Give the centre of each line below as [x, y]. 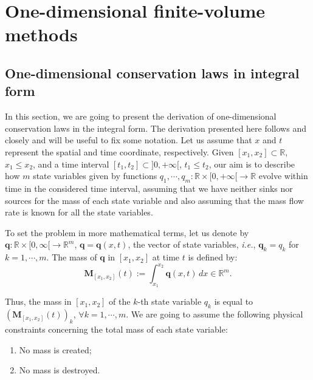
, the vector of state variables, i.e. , [192, 244]
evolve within [283, 176]
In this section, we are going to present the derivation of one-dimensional [141, 116]
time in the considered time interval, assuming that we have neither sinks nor [149, 188]
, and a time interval [71, 164]
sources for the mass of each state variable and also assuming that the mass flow [154, 200]
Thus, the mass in [38, 301]
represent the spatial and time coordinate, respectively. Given [119, 151]
